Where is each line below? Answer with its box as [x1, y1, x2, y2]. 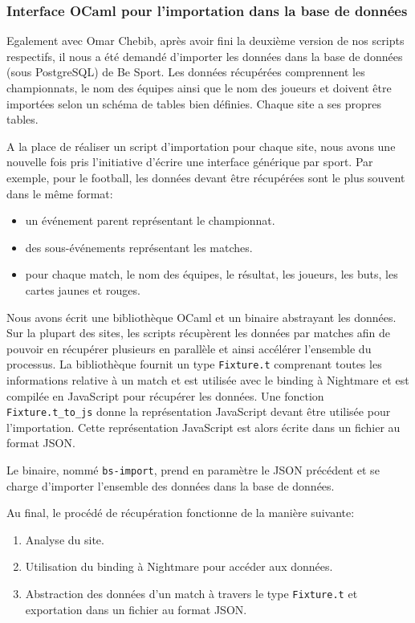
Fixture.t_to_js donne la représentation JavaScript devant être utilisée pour [6, 403, 391, 420]
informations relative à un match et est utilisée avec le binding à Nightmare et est [6, 371, 409, 388]
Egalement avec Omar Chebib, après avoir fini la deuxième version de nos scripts [6, 32, 405, 49]
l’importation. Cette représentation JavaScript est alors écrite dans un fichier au [6, 418, 401, 435]
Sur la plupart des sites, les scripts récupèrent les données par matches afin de [6, 324, 391, 341]
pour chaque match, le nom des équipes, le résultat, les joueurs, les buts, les [25, 266, 398, 283]
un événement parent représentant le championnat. [25, 212, 275, 229]
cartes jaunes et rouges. [25, 281, 140, 298]
